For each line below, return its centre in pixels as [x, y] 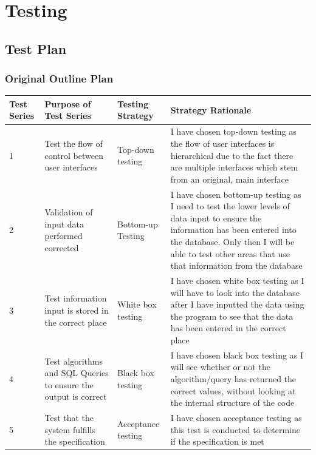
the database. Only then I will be [232, 241]
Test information [76, 298]
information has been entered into [233, 230]
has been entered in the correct [228, 328]
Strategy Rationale [211, 110]
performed [64, 236]
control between [74, 155]
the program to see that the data [232, 316]
